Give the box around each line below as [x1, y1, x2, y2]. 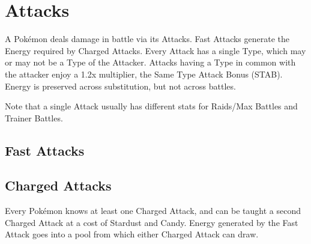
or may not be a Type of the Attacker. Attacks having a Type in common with [5, 56, 296, 69]
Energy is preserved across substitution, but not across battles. [5, 79, 236, 92]
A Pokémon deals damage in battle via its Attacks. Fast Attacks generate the [5, 32, 290, 45]
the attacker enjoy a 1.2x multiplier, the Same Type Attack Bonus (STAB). [5, 67, 283, 80]
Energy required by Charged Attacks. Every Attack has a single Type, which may [5, 44, 306, 56]
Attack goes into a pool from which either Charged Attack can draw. [5, 228, 259, 240]
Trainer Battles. [5, 111, 63, 124]
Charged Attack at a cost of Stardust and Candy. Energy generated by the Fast [5, 216, 298, 228]
